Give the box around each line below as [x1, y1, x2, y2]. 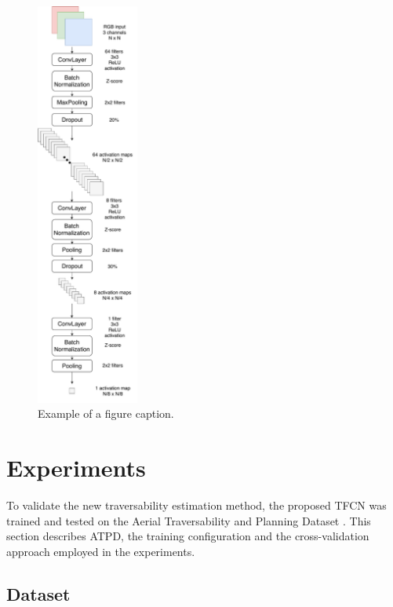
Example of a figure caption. [38, 405, 174, 422]
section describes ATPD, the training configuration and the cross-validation [6, 528, 369, 544]
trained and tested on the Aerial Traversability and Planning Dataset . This [6, 512, 371, 528]
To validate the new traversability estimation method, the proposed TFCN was [6, 497, 387, 514]
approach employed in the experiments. [6, 543, 195, 559]
